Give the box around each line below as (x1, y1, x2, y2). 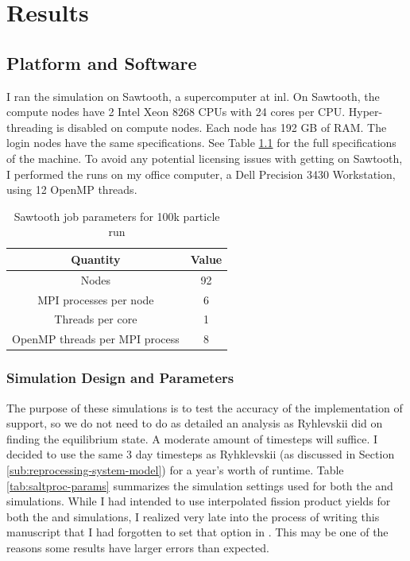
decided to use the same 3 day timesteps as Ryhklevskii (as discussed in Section (6, 446, 395, 462)
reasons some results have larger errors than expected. (6, 539, 269, 555)
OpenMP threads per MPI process (12, 331, 180, 347)
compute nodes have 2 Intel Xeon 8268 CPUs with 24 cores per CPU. (6, 103, 346, 120)
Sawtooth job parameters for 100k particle (14, 207, 220, 224)
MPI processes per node (37, 291, 154, 308)
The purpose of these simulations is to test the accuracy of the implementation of (6, 399, 403, 416)
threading (6, 118, 53, 135)
